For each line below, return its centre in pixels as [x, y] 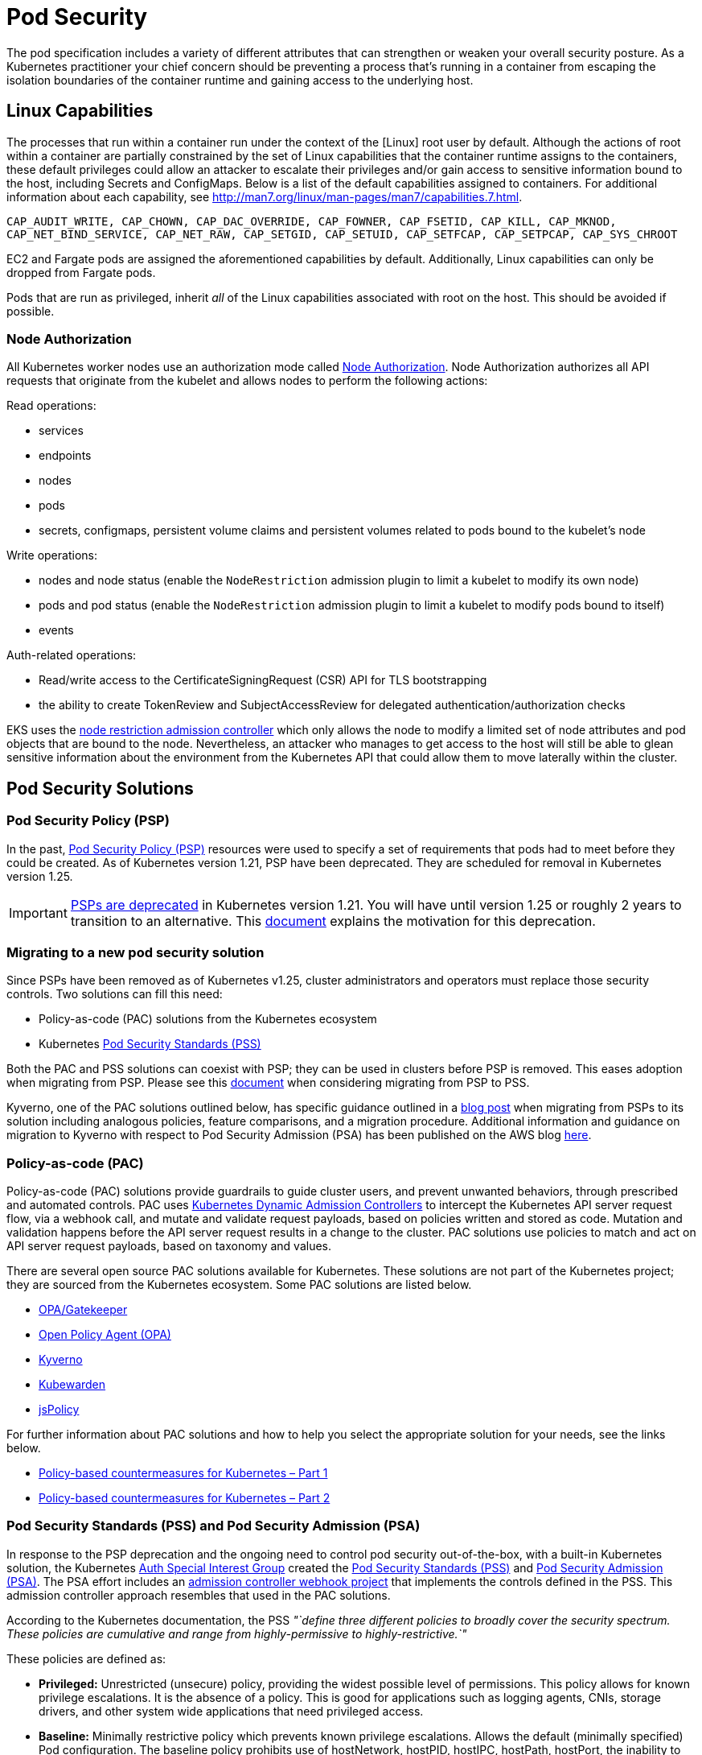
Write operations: [52, 555]
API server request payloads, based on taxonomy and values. [169, 1246]
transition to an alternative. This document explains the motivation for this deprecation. [333, 921]
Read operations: [51, 406]
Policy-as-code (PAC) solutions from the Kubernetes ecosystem [208, 1019]
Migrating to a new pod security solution [135, 952]
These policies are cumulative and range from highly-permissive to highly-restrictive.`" [237, 1633]
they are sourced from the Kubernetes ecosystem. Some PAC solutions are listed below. [239, 1285]
